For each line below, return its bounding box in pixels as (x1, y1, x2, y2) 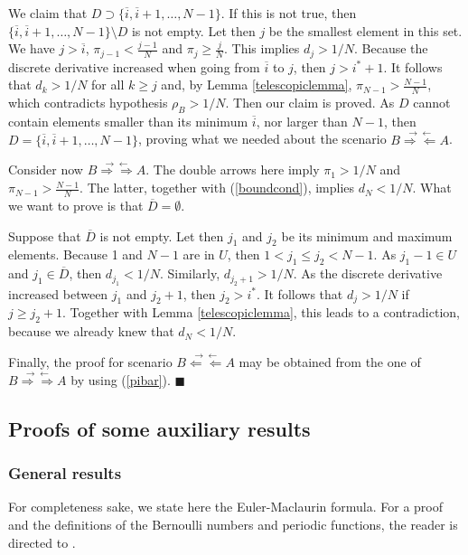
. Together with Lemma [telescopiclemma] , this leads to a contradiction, (62, 303, 460, 322)
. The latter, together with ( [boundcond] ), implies (80, 178, 355, 197)
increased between (8, 284, 108, 303)
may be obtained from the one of (239, 352, 421, 371)
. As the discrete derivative (293, 264, 443, 283)
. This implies (223, 39, 300, 58)
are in (183, 245, 215, 264)
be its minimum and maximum (281, 226, 453, 245)
